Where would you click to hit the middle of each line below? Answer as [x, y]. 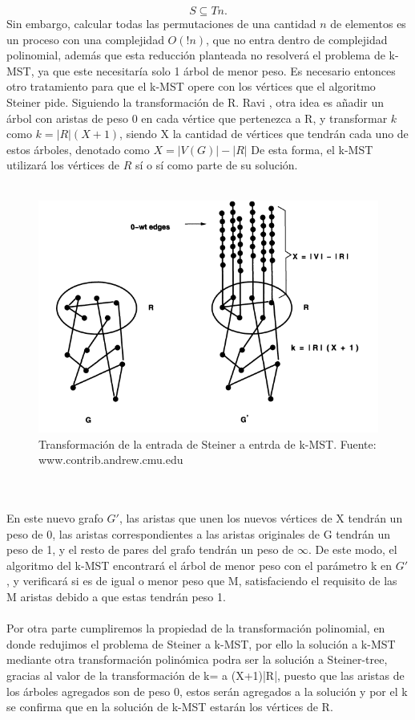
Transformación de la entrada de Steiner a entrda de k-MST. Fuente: [207, 443]
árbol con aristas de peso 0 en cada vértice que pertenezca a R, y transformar [197, 118]
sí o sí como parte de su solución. [216, 165]
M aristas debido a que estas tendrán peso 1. [116, 597]
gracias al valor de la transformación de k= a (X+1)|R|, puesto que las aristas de [205, 675]
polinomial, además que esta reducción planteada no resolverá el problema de [196, 55]
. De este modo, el [353, 549]
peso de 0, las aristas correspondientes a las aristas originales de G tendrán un [199, 533]
